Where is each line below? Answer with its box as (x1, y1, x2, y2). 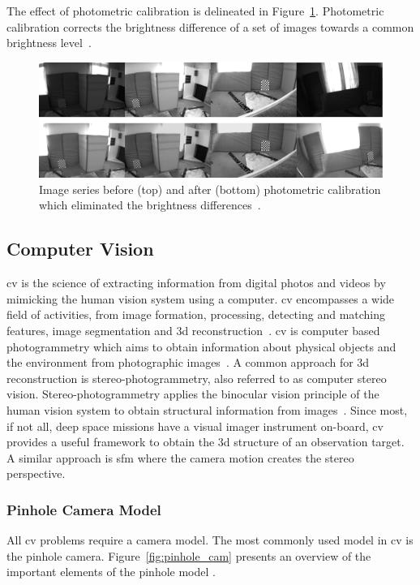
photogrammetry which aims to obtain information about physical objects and (6, 338, 396, 355)
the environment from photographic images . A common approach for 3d (6, 354, 370, 371)
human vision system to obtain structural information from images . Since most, (6, 401, 408, 418)
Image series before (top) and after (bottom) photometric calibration (39, 180, 381, 197)
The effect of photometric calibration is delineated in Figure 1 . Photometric (6, 2, 384, 19)
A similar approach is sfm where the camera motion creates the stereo (6, 449, 354, 466)
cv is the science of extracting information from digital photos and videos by (6, 274, 386, 291)
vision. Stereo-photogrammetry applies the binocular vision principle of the (6, 385, 379, 402)
